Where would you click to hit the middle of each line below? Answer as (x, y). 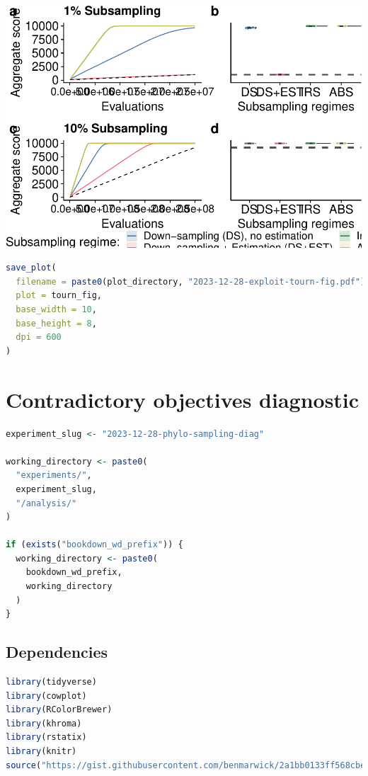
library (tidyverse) (51, 682)
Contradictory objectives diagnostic (183, 399)
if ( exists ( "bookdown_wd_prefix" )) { (94, 545)
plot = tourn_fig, (59, 296)
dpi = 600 (39, 337)
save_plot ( (31, 268)
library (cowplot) (46, 696)
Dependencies (57, 652)
